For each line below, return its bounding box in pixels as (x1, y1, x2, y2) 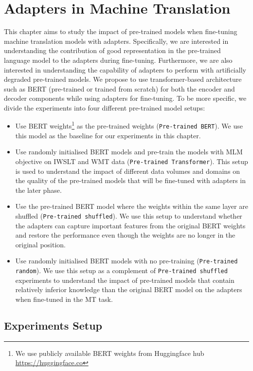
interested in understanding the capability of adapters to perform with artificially (4, 64, 246, 74)
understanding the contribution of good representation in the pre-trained (4, 45, 221, 56)
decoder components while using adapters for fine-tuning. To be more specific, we (4, 93, 247, 103)
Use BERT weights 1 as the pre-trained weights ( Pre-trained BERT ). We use (15, 119, 243, 131)
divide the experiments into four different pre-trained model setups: (4, 102, 205, 112)
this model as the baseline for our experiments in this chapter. (15, 130, 201, 140)
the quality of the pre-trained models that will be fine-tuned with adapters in (15, 175, 246, 185)
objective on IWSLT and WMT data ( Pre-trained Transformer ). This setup (15, 156, 248, 166)
